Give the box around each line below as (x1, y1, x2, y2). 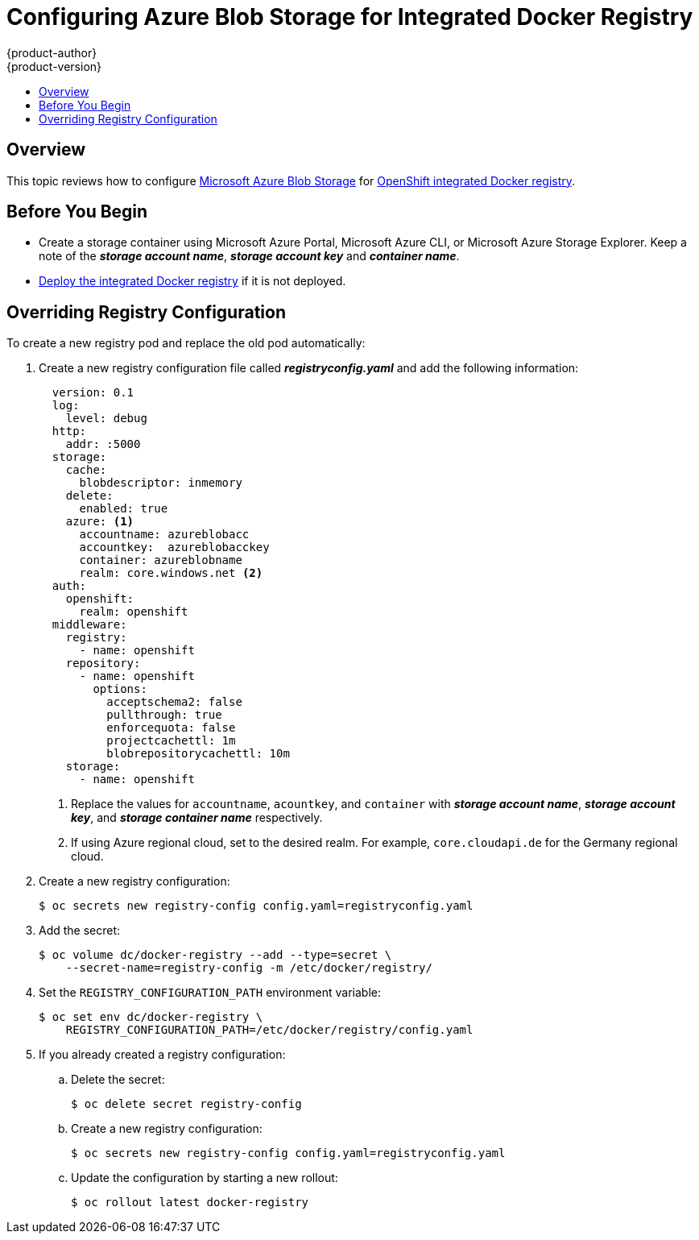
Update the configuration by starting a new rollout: (71, 1171, 338, 1185)
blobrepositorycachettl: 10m (106, 747, 290, 761)
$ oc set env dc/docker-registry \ (39, 1010, 263, 1024)
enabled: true (79, 502, 168, 516)
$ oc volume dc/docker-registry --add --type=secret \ (39, 948, 392, 962)
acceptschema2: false (106, 695, 242, 709)
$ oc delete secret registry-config (71, 1097, 302, 1111)
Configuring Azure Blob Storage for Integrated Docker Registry (6, 3, 693, 31)
